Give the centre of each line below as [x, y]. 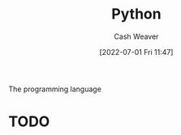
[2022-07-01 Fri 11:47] [136, 52]
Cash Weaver [136, 36]
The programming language [55, 89]
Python [136, 14]
